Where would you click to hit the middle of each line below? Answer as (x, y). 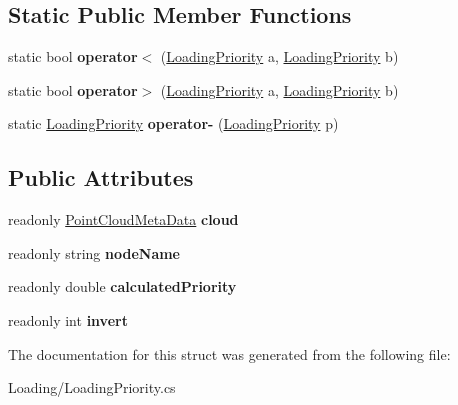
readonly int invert (68, 319)
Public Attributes (101, 177)
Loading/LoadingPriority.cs (92, 387)
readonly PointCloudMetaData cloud (123, 219)
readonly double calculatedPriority (122, 286)
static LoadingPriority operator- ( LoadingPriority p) (173, 123)
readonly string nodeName (94, 252)
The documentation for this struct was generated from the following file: (229, 353)
